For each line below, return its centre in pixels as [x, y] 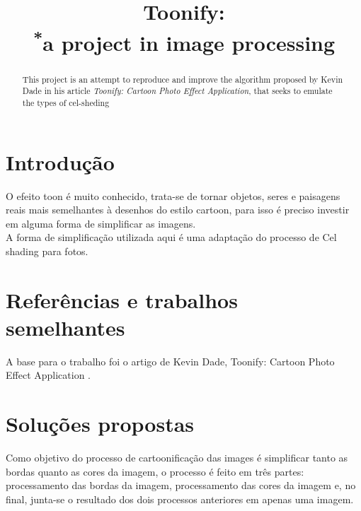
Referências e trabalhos [122, 299]
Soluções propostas [100, 424]
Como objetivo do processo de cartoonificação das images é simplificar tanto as [177, 458]
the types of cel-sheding [66, 102]
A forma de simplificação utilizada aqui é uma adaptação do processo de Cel [171, 237]
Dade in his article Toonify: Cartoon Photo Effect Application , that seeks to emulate [177, 91]
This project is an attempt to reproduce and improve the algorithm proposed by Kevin [183, 79]
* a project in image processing [184, 41]
